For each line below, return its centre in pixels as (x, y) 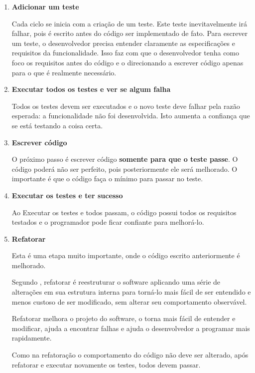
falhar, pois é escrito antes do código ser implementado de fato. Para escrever (130, 33)
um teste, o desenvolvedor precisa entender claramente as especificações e (123, 43)
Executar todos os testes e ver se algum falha (91, 89)
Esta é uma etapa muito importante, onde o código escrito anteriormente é (126, 255)
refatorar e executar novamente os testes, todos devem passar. (106, 364)
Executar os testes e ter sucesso (67, 195)
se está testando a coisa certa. (57, 125)
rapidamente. (32, 338)
